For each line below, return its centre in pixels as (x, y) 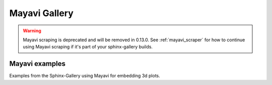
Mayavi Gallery (42, 13)
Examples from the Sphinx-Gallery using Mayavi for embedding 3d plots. (85, 76)
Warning (32, 31)
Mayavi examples (37, 64)
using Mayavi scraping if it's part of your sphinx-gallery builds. (88, 47)
